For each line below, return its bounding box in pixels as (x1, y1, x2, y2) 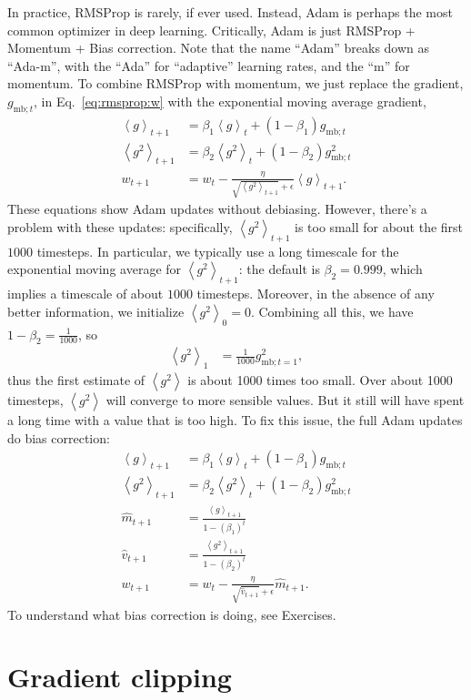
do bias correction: (7, 428, 110, 447)
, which (382, 259, 423, 279)
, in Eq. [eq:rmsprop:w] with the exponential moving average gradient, (34, 91, 426, 110)
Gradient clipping (7, 658, 232, 695)
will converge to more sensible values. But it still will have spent (105, 391, 465, 410)
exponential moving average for (7, 259, 182, 279)
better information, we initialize (7, 301, 185, 320)
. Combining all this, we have (250, 301, 414, 320)
